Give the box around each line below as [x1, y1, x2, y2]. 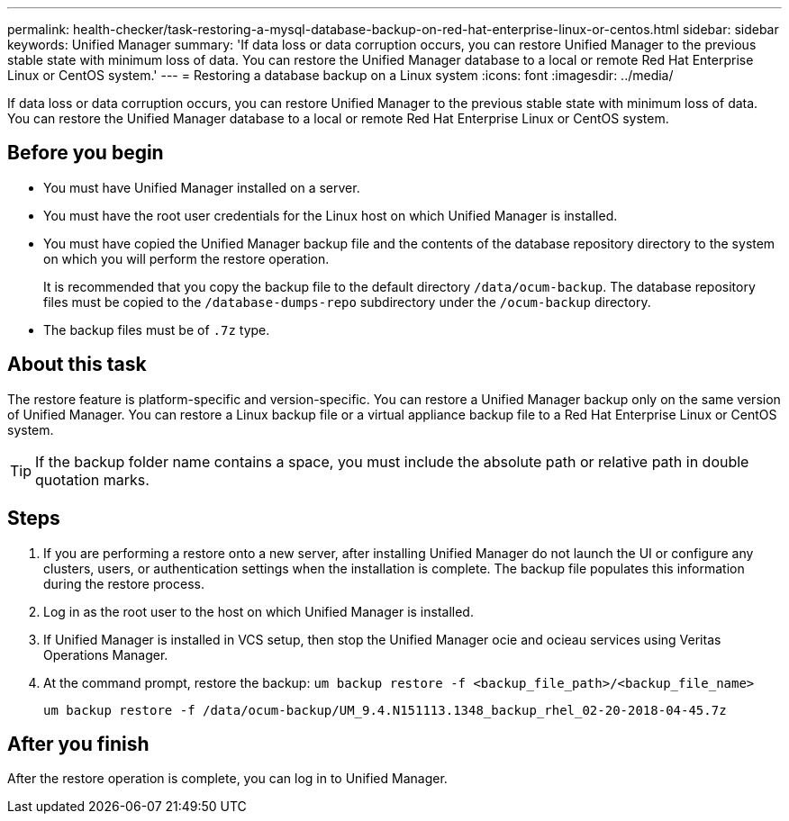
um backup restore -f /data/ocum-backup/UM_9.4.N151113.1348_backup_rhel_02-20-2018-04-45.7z [43, 702, 727, 717]
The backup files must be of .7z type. [43, 321, 270, 338]
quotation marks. [35, 470, 150, 489]
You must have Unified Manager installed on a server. [43, 179, 360, 195]
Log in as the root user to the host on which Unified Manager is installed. [43, 603, 474, 619]
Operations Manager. [43, 646, 168, 663]
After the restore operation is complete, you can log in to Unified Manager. [7, 771, 448, 787]
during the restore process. [43, 575, 204, 591]
